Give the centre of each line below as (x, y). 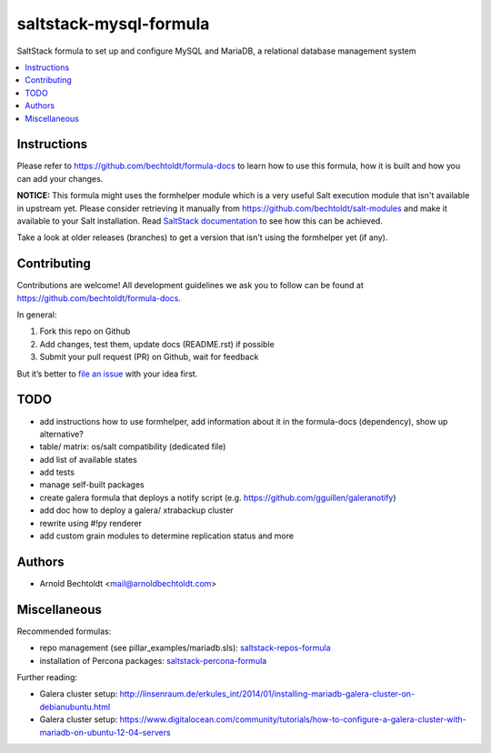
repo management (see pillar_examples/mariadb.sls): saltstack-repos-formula (185, 648)
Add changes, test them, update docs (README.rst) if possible (157, 344)
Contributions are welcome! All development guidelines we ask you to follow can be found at (190, 286)
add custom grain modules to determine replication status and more (167, 536)
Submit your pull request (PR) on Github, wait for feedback (149, 357)
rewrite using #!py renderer (91, 523)
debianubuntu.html (75, 707)
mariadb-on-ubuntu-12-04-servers (105, 732)
